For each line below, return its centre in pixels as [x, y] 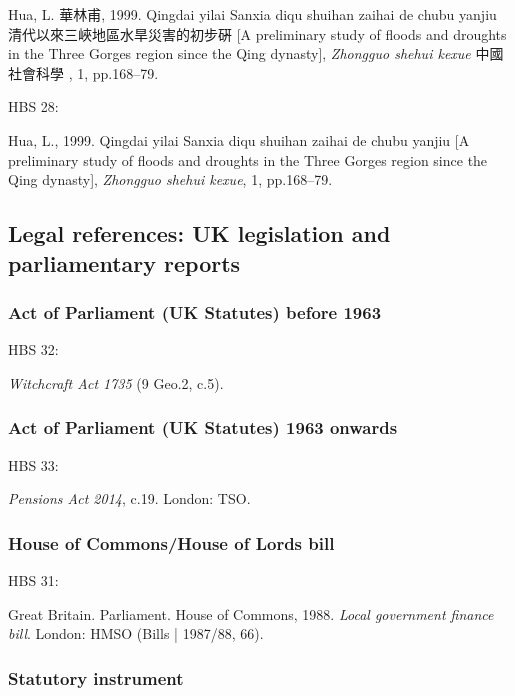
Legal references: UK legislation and [199, 233]
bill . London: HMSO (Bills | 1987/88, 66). [136, 633]
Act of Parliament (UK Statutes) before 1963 [195, 311]
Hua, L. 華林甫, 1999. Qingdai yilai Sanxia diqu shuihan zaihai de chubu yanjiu [252, 14]
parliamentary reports [124, 262]
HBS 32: [33, 349]
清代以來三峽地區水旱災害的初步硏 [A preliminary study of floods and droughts [257, 33]
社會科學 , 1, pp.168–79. [83, 72]
